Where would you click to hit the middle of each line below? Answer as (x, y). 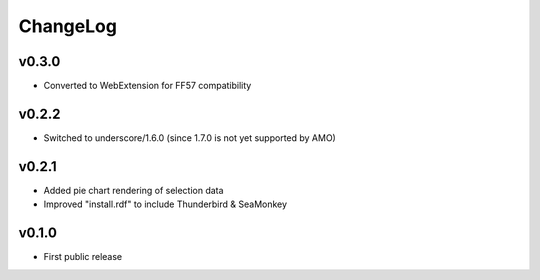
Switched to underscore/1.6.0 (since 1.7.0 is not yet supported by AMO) (190, 137)
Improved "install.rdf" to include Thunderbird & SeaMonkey (165, 204)
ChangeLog (67, 26)
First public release (83, 257)
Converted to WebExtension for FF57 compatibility (147, 86)
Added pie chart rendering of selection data (133, 190)
